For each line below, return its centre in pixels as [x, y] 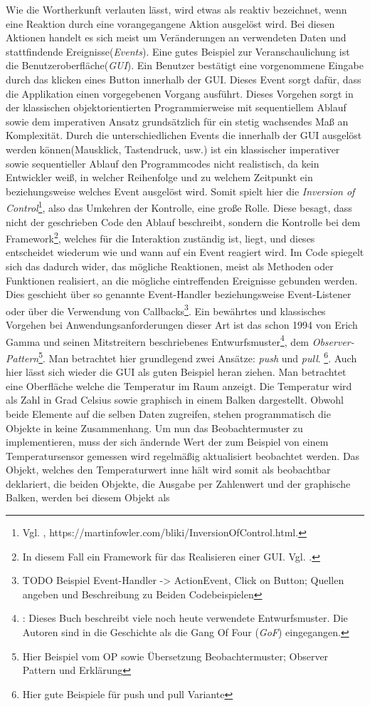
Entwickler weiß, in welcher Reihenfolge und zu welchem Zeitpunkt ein [159, 177]
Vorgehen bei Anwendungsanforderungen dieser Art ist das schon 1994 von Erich [182, 325]
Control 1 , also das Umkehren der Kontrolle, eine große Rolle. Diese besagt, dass [179, 206]
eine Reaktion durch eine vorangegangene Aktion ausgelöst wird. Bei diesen [170, 23]
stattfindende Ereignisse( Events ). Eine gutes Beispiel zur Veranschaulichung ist [178, 51]
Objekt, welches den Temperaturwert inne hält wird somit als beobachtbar [168, 470]
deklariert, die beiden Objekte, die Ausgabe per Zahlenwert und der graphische [178, 483]
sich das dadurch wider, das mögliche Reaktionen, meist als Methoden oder [170, 266]
